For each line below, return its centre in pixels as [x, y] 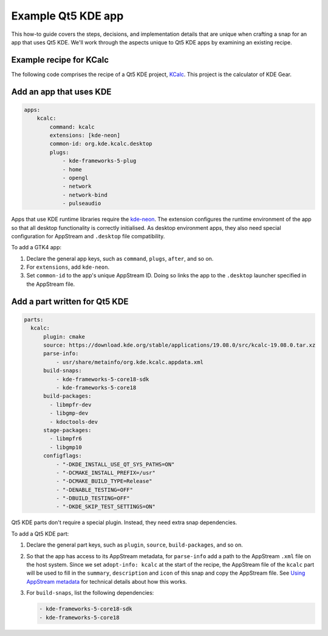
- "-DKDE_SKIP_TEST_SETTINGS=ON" [106, 507]
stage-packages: [67, 430]
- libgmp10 [66, 447]
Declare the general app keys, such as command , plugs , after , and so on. [120, 258]
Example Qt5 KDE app [67, 16]
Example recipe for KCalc [60, 60]
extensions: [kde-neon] [85, 136]
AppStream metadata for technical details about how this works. [107, 581]
